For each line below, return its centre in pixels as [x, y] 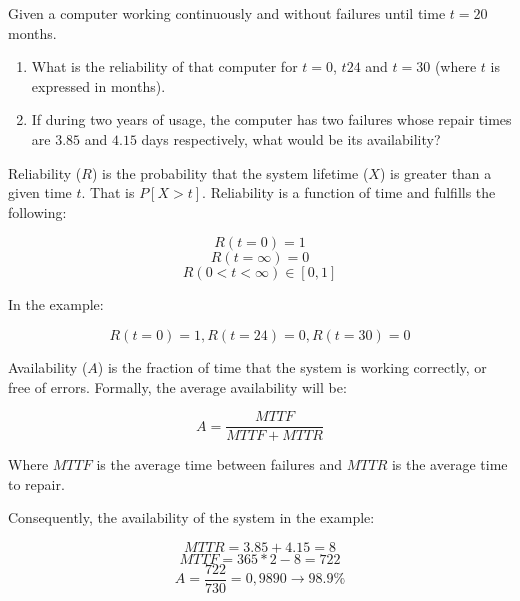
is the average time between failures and [219, 464]
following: [37, 211]
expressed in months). [98, 85]
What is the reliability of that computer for [164, 66]
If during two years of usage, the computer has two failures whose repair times [271, 119]
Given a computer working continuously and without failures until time [227, 13]
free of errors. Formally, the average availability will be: [177, 386]
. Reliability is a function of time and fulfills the [349, 192]
